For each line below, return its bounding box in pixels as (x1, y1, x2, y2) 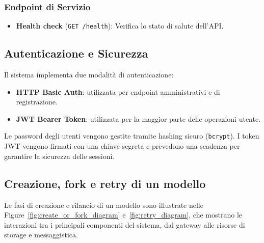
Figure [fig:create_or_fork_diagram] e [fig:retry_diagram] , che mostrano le (4, 209, 242, 220)
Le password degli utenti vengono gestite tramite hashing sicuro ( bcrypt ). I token (4, 130, 259, 141)
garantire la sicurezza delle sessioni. (4, 150, 115, 161)
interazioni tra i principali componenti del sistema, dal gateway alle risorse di (4, 219, 245, 230)
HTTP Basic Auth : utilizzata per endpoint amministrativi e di (16, 86, 220, 97)
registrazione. (16, 96, 58, 107)
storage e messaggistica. (4, 229, 78, 240)
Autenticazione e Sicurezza (4, 45, 148, 61)
